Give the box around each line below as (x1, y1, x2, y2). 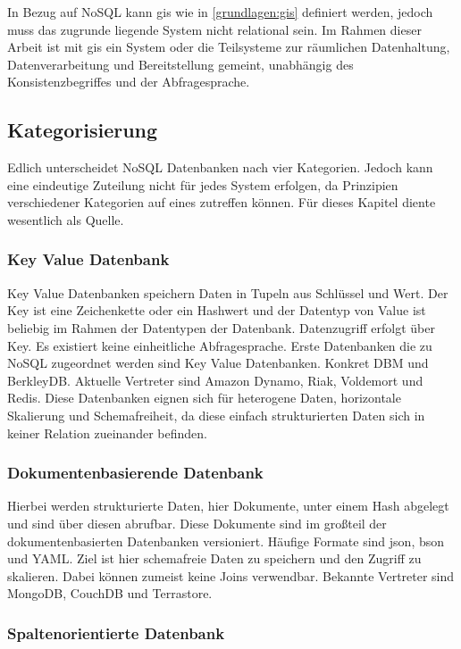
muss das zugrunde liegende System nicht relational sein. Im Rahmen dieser (7, 20, 422, 38)
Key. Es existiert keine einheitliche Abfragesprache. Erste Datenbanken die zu (7, 336, 432, 354)
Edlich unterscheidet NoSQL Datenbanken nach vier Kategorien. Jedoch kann (7, 158, 433, 177)
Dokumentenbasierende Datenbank (7, 462, 264, 484)
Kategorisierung (7, 116, 158, 144)
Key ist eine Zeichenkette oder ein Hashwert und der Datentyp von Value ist (7, 301, 426, 320)
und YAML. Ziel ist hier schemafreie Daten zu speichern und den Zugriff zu (7, 549, 422, 568)
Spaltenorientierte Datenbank (7, 621, 225, 644)
